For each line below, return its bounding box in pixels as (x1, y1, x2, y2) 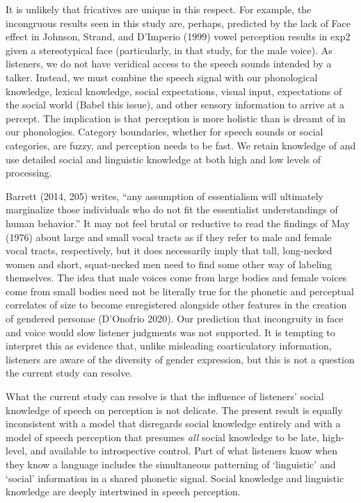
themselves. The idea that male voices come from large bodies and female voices (6, 270, 347, 285)
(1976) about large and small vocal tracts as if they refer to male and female (6, 229, 332, 244)
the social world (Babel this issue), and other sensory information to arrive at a (6, 97, 345, 112)
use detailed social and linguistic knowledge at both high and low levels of (6, 151, 321, 166)
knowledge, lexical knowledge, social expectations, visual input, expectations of (6, 83, 342, 98)
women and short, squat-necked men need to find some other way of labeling (6, 256, 332, 271)
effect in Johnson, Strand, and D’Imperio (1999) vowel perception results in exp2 (6, 29, 351, 44)
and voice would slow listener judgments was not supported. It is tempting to (6, 324, 335, 339)
